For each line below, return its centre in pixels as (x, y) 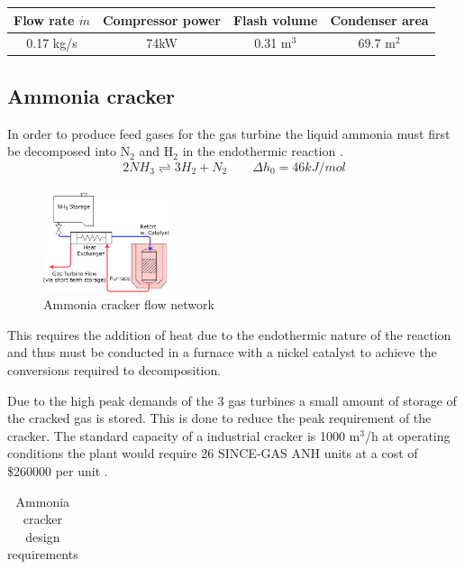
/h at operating (407, 435)
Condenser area (379, 19)
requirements (43, 554)
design (43, 536)
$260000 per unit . (58, 470)
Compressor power (161, 19)
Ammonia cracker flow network (129, 304)
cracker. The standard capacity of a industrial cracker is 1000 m (184, 435)
